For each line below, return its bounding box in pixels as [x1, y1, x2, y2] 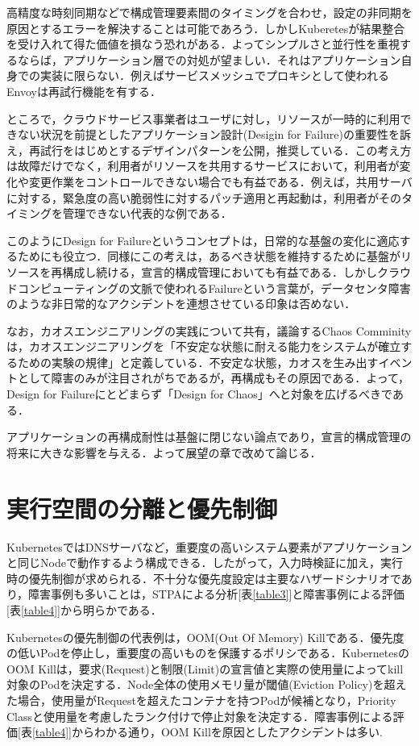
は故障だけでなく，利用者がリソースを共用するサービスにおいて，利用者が [6, 157, 400, 174]
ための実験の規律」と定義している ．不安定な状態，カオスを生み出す [17, 353, 379, 370]
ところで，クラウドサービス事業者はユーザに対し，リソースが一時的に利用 [6, 110, 400, 127]
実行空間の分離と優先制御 [6, 491, 278, 524]
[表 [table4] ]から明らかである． [6, 601, 162, 618]
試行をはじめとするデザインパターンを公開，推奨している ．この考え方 [39, 141, 412, 158]
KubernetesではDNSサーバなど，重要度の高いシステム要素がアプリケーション [6, 538, 413, 555]
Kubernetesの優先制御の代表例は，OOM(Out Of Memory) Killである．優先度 [6, 628, 404, 645]
